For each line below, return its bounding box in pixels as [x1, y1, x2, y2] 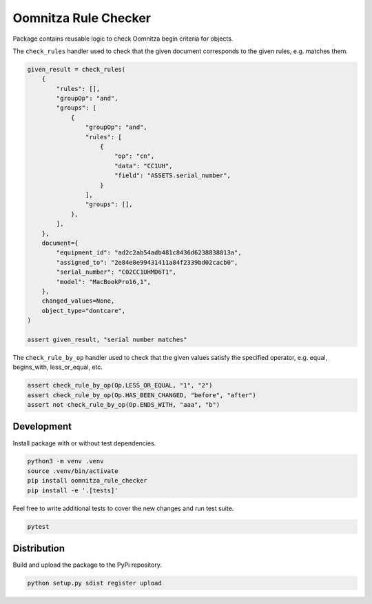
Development [12, 421, 72, 432]
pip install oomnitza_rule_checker [27, 476, 147, 485]
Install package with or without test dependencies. [12, 439, 156, 447]
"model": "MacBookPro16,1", [56, 278, 152, 285]
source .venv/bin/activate [27, 467, 118, 475]
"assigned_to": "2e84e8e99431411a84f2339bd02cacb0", [56, 259, 238, 266]
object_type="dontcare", [41, 307, 126, 314]
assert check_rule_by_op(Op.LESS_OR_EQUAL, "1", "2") [27, 381, 213, 390]
